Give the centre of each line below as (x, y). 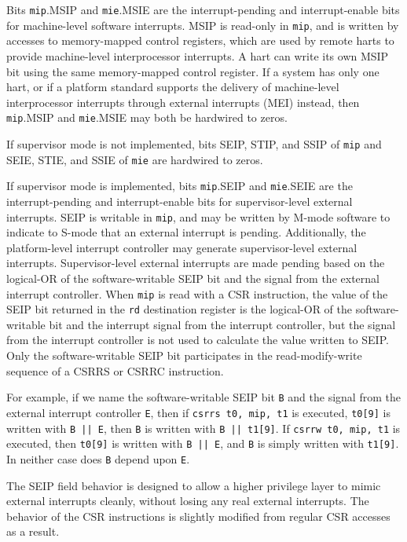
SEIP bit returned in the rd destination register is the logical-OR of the (179, 309)
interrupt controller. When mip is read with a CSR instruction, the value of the (197, 293)
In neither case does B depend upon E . (98, 458)
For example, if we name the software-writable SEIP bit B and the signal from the (203, 397)
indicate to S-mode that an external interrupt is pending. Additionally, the (186, 232)
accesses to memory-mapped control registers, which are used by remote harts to (200, 40)
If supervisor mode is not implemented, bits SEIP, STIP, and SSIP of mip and (194, 143)
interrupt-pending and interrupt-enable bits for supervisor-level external (180, 201)
